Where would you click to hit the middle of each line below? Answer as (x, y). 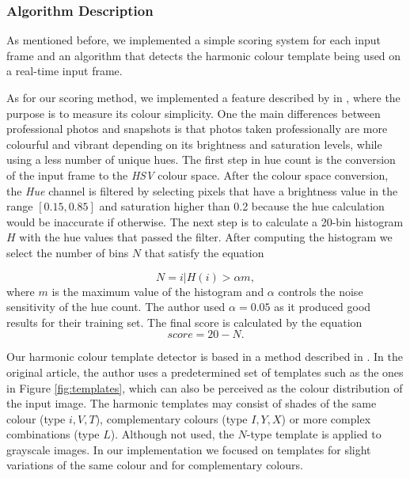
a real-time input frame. (65, 71)
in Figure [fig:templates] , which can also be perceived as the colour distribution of (205, 387)
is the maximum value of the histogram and (158, 291)
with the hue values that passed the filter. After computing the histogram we (206, 237)
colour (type (36, 418)
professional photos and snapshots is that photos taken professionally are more (197, 129)
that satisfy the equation (204, 252)
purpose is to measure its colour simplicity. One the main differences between (194, 113)
